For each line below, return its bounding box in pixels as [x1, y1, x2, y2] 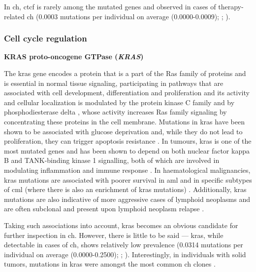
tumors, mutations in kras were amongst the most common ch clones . [4, 259, 216, 269]
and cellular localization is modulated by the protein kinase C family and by [4, 97, 235, 107]
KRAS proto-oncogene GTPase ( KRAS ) [4, 51, 144, 62]
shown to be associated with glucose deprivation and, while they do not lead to [4, 126, 243, 136]
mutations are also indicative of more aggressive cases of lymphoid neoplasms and [4, 194, 251, 204]
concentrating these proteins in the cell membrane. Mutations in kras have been [4, 116, 245, 126]
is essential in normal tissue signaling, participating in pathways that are [4, 78, 224, 88]
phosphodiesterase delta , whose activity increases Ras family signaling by [4, 107, 227, 117]
